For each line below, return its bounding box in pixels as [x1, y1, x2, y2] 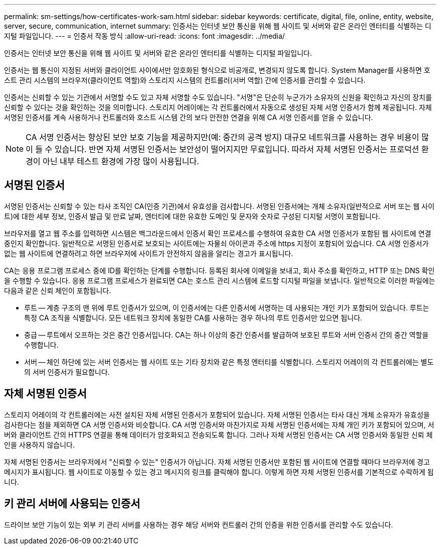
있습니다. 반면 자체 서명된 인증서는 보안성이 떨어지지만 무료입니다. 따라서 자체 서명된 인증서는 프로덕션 [54, 144, 419, 154]
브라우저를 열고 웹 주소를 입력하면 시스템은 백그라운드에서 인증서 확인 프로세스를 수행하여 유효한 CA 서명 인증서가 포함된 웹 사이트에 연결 [4, 229, 431, 238]
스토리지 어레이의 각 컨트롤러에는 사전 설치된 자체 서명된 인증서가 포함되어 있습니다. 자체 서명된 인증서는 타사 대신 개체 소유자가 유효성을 [4, 410, 430, 419]
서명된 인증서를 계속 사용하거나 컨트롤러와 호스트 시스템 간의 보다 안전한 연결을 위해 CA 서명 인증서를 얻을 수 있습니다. [4, 113, 373, 122]
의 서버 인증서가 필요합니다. [24, 367, 110, 376]
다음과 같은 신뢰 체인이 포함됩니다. [4, 286, 111, 295]
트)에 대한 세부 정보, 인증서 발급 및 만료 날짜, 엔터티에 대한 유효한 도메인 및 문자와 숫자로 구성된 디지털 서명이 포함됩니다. [4, 211, 380, 221]
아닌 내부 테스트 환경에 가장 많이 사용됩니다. [43, 156, 199, 166]
